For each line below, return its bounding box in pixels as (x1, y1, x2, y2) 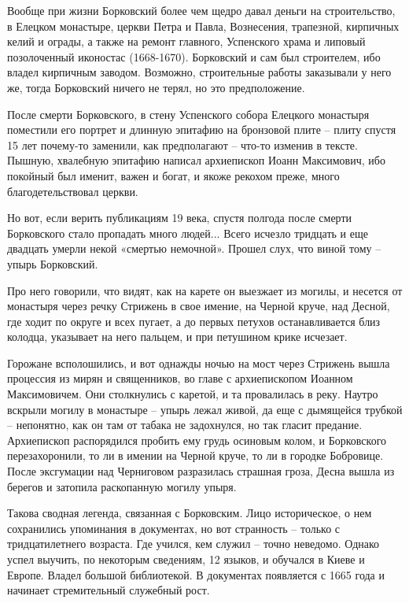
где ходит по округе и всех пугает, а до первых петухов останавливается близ (7, 313, 381, 329)
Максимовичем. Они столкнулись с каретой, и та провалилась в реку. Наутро (7, 386, 378, 402)
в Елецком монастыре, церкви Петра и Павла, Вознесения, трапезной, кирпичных (7, 17, 400, 34)
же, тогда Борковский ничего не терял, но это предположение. (7, 79, 305, 95)
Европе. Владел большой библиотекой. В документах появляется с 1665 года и (7, 566, 385, 583)
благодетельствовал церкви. (7, 183, 138, 199)
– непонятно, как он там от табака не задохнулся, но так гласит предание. (7, 416, 363, 433)
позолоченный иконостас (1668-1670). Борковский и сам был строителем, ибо (7, 48, 381, 65)
